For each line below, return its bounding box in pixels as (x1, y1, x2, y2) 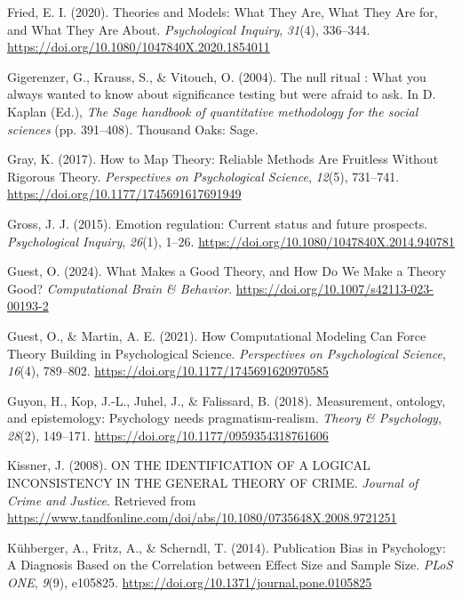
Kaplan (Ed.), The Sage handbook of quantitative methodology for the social (7, 101, 418, 120)
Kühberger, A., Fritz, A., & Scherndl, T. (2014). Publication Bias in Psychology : (7, 537, 446, 556)
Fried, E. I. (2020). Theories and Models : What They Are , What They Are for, (7, 3, 438, 20)
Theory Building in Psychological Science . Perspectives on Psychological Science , (7, 343, 446, 362)
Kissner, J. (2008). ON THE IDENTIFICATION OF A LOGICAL (7, 456, 370, 474)
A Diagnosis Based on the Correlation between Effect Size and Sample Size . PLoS (7, 555, 453, 574)
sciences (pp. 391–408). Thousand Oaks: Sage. (7, 119, 259, 138)
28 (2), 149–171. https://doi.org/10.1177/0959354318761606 (7, 425, 329, 444)
